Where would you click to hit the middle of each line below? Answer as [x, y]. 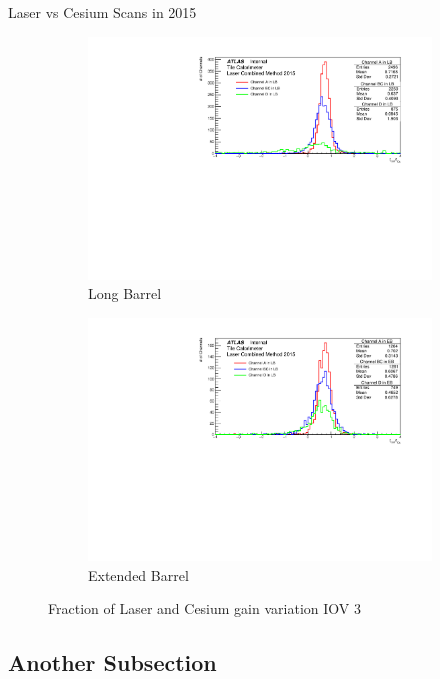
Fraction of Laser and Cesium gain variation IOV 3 [204, 608]
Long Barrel [125, 293]
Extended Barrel [138, 574]
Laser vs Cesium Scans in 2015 [102, 12]
